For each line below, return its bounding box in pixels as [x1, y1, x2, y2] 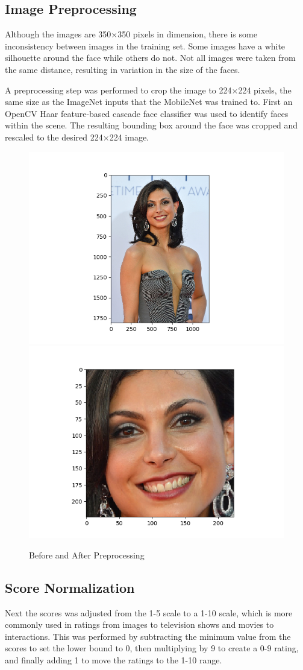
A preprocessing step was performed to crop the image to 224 [5, 83, 232, 96]
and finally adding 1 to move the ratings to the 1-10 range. [5, 653, 222, 666]
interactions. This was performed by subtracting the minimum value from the [5, 630, 291, 642]
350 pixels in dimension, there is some [117, 28, 257, 40]
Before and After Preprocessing [29, 548, 145, 561]
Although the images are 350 [5, 28, 111, 40]
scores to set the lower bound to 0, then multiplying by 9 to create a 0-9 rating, [5, 642, 299, 654]
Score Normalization [5, 578, 135, 596]
